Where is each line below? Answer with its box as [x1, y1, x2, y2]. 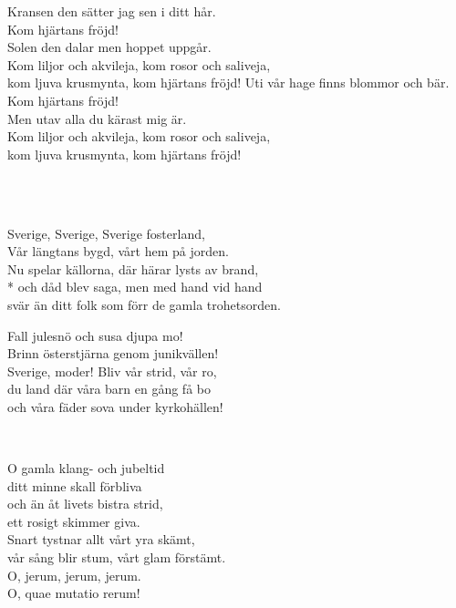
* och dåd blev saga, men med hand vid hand [7, 277, 263, 296]
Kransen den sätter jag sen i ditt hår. [7, 2, 216, 20]
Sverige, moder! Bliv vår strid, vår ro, [7, 361, 217, 380]
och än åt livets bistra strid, [7, 494, 163, 513]
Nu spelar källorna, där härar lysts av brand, [7, 259, 259, 278]
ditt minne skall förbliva [7, 476, 142, 495]
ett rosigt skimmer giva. [7, 511, 140, 531]
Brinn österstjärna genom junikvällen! [7, 344, 219, 363]
